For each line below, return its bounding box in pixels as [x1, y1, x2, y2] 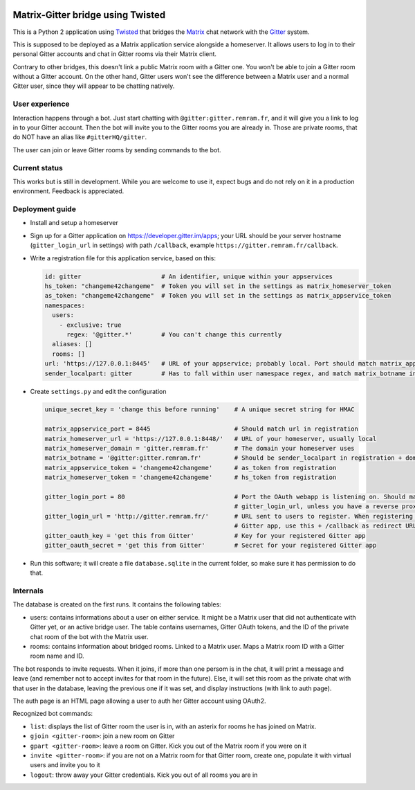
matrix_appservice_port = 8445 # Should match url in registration [44, 425, 359, 433]
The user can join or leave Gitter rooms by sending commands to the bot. [12, 145, 221, 154]
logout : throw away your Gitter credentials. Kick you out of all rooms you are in [30, 771, 258, 779]
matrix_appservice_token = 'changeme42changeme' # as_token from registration [44, 464, 337, 472]
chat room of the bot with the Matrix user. [30, 632, 149, 640]
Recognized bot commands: [12, 710, 93, 718]
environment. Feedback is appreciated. [12, 187, 124, 195]
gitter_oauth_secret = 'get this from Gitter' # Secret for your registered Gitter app [44, 541, 377, 549]
